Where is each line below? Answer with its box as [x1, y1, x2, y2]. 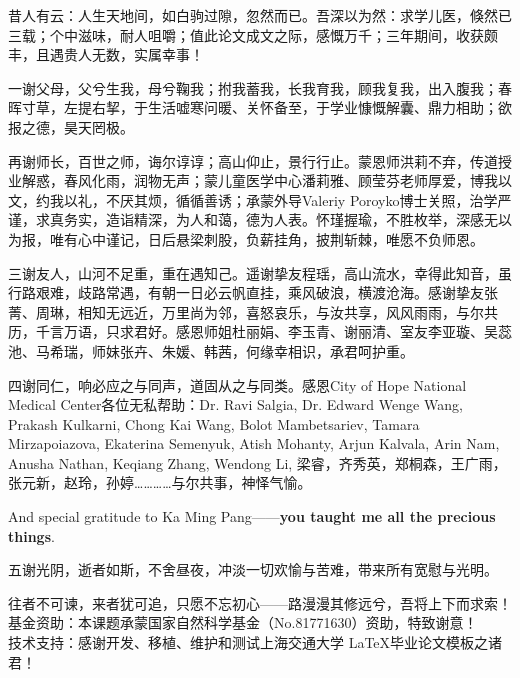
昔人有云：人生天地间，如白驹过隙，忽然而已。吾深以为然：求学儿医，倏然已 [8, 5, 512, 25]
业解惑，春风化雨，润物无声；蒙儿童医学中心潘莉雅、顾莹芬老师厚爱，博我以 [8, 170, 512, 191]
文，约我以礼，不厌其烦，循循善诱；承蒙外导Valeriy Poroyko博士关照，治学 [8, 189, 498, 210]
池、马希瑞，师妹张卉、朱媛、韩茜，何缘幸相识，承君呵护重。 [8, 340, 414, 361]
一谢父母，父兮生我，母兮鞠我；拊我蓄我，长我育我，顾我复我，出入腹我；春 [8, 77, 512, 98]
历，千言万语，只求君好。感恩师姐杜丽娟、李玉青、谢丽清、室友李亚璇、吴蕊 [8, 321, 512, 342]
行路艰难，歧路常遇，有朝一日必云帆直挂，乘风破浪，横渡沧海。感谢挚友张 [8, 282, 498, 303]
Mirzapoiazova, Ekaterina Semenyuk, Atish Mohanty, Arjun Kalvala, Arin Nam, [8, 433, 500, 454]
